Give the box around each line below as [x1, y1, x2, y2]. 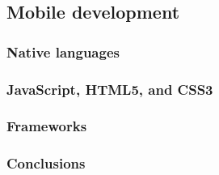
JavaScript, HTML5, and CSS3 [6, 79, 213, 99]
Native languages [6, 41, 120, 62]
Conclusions [6, 153, 86, 173]
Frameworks [6, 116, 87, 136]
